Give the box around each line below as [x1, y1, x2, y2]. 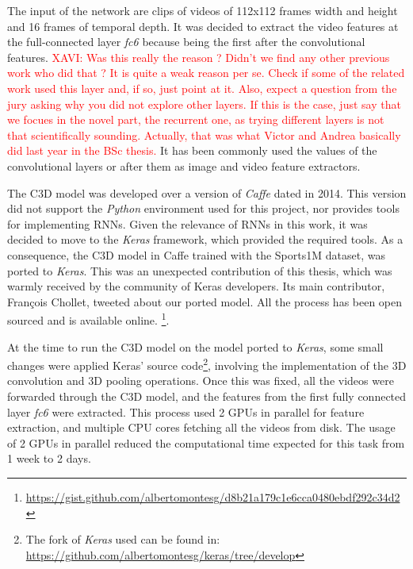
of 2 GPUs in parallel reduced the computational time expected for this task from [7, 434, 405, 451]
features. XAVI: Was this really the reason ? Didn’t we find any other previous [7, 48, 390, 65]
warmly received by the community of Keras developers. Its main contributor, [7, 278, 385, 294]
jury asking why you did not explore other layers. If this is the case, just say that [7, 95, 401, 112]
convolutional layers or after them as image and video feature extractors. [7, 157, 361, 174]
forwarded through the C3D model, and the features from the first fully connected [7, 387, 407, 404]
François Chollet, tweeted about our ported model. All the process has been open [7, 293, 403, 309]
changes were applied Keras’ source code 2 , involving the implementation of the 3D [7, 355, 407, 373]
